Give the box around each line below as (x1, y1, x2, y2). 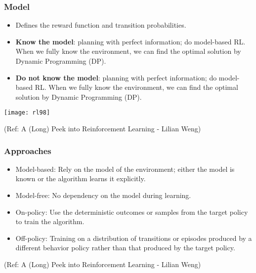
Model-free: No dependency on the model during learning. (15, 190, 191, 200)
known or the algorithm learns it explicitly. (15, 173, 146, 184)
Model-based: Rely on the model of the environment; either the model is (15, 163, 235, 174)
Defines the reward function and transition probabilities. (15, 20, 186, 30)
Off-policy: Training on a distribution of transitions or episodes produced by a (15, 233, 252, 243)
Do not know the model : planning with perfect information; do (15, 72, 217, 82)
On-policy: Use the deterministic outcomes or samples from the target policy (15, 206, 248, 217)
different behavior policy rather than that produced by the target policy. (15, 242, 235, 253)
